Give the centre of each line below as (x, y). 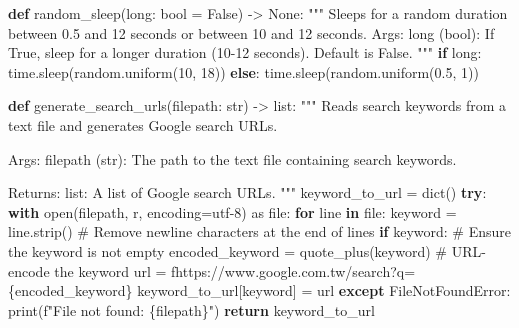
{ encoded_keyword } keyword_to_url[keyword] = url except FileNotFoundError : (259, 290)
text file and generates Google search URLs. (143, 124)
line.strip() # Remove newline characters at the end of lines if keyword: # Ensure (259, 231)
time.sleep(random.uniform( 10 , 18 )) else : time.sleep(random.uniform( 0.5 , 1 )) (243, 71)
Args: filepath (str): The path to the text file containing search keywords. (232, 158)
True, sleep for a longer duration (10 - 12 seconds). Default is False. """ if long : (245, 52)
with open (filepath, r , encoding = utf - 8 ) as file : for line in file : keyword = (232, 211)
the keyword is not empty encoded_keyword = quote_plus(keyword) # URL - (247, 250)
